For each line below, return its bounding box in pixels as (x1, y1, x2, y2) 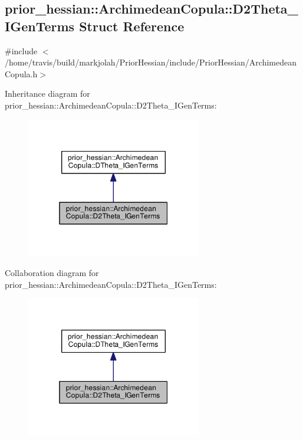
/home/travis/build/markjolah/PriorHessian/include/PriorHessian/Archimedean (5, 56, 297, 68)
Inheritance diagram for (5, 87, 90, 100)
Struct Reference (79, 17, 185, 35)
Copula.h (5, 67, 38, 80)
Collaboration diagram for (5, 267, 99, 278)
